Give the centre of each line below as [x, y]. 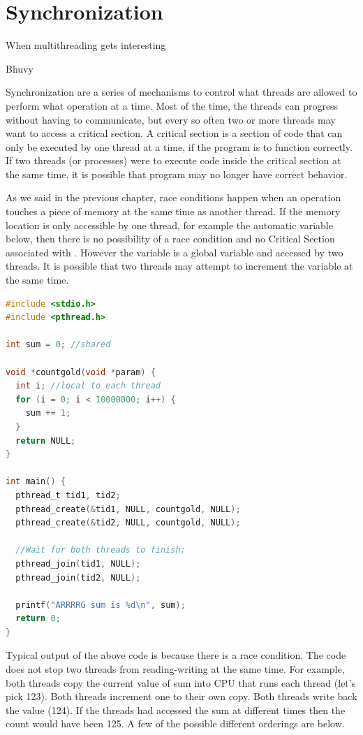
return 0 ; [38, 619]
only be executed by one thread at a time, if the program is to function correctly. [179, 146]
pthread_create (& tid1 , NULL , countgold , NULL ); [128, 509]
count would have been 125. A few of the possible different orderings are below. [175, 723]
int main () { [36, 482]
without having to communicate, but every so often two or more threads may [171, 119]
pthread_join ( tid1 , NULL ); [78, 563]
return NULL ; [46, 441]
